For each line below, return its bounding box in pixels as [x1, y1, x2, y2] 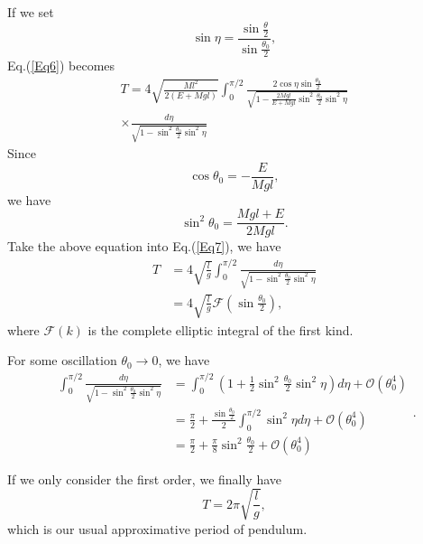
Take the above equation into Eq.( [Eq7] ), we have [7, 237, 281, 256]
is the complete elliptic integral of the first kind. [87, 320, 354, 339]
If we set [7, 3, 54, 21]
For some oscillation [7, 351, 117, 370]
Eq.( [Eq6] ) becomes [7, 56, 115, 75]
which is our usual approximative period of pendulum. [7, 519, 308, 538]
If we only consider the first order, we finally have [7, 469, 282, 488]
